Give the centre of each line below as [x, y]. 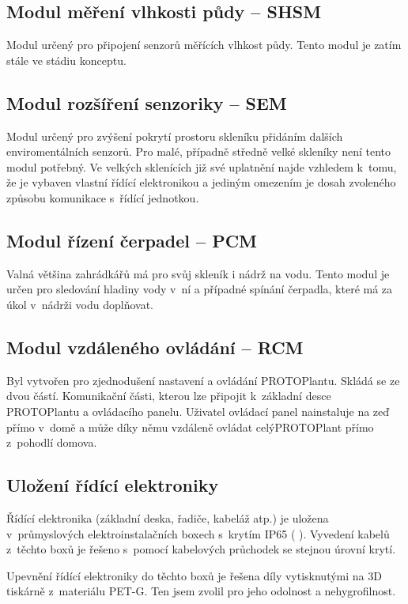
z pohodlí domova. [52, 442]
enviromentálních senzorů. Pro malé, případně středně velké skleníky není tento [198, 151]
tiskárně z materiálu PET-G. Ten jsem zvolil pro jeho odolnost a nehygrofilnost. [201, 591]
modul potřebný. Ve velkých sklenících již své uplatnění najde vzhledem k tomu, [202, 166]
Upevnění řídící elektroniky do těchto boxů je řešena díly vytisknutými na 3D [194, 575]
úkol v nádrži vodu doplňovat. [80, 304]
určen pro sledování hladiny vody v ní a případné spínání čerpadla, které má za [200, 289]
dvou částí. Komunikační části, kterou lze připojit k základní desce [169, 396]
